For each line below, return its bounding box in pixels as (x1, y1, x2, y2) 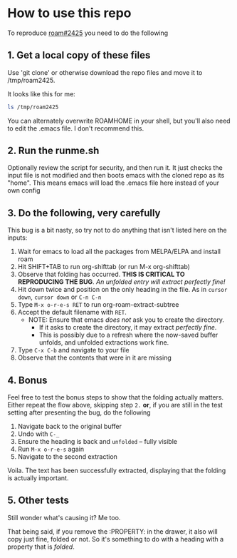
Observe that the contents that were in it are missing (17, 353, 172, 362)
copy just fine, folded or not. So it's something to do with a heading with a (7, 534, 224, 543)
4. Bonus (7, 374, 48, 386)
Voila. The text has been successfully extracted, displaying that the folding (7, 466, 226, 475)
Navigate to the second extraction (17, 452, 117, 461)
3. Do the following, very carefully (7, 207, 161, 219)
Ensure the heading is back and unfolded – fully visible (17, 437, 178, 446)
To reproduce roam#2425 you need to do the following (7, 29, 169, 37)
